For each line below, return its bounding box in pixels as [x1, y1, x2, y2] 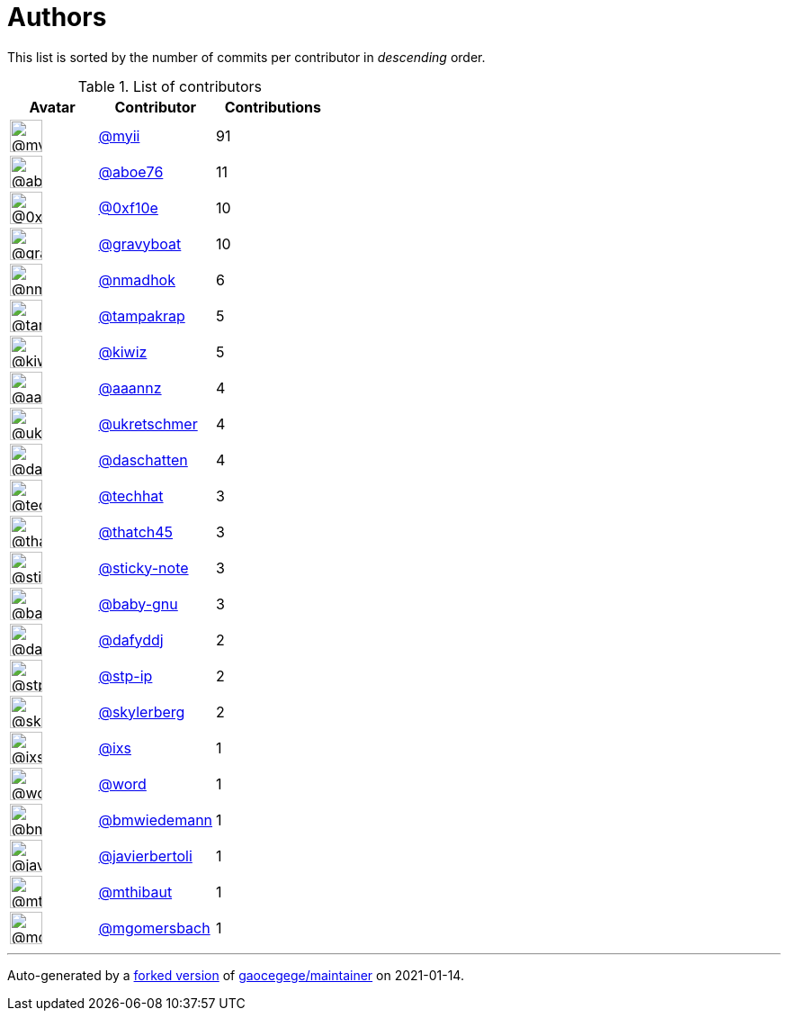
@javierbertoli [98, 846, 193, 865]
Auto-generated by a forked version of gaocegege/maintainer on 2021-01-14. [7, 967, 464, 983]
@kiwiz [98, 342, 148, 361]
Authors [7, 2, 107, 32]
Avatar [29, 97, 76, 116]
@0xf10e [98, 198, 158, 217]
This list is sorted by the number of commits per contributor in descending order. [7, 49, 486, 65]
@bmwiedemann [98, 810, 213, 829]
